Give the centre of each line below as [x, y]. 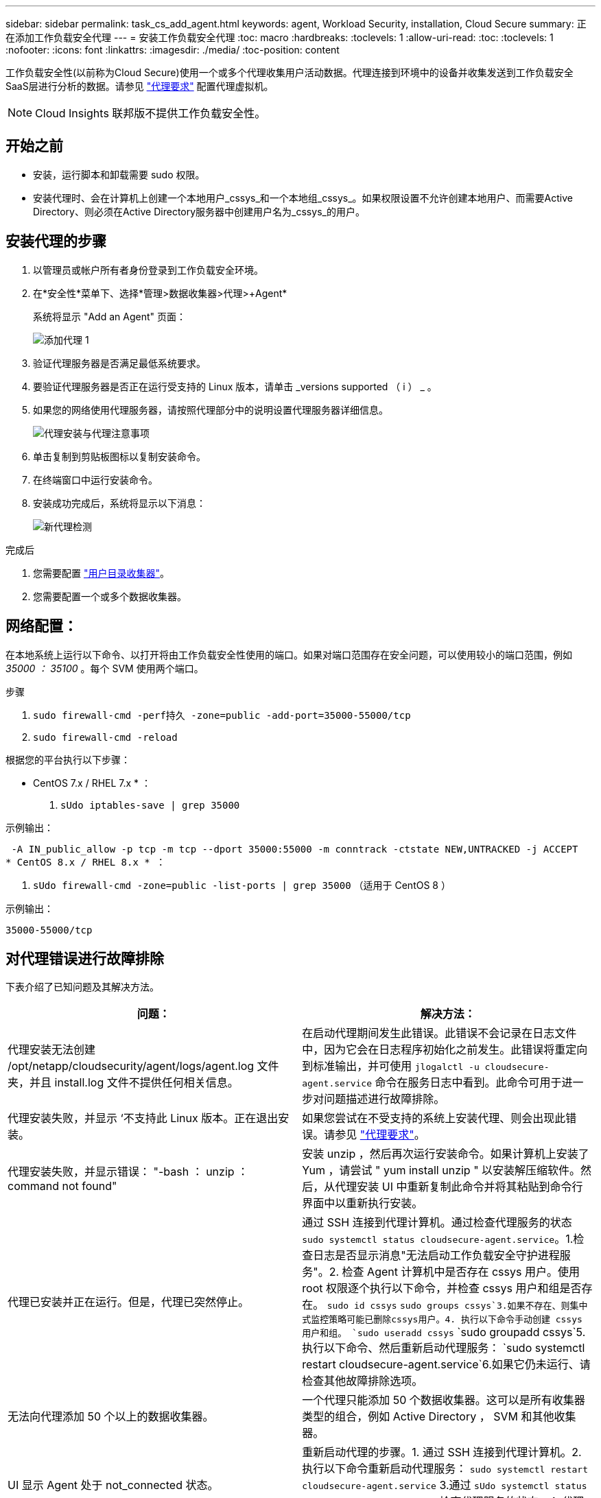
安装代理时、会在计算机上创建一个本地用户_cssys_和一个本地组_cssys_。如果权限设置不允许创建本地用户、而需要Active [303, 198]
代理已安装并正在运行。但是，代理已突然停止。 [129, 1301]
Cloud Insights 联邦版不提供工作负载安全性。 [151, 113]
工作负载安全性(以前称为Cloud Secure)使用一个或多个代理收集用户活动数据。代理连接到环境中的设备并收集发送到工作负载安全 [290, 72]
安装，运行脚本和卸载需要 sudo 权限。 [119, 174]
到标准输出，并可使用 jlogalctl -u [391, 1066]
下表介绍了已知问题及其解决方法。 [82, 987]
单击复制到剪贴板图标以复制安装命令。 [119, 456]
